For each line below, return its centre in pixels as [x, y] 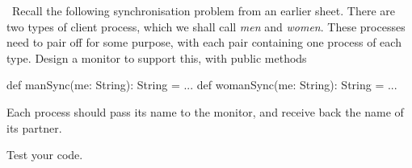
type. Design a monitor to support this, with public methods [157, 57]
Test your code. [45, 155]
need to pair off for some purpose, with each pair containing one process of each [204, 42]
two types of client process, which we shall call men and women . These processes [206, 26]
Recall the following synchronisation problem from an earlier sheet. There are [203, 10]
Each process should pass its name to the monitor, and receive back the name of [205, 111]
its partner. [34, 127]
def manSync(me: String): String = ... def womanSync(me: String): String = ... [202, 85]
